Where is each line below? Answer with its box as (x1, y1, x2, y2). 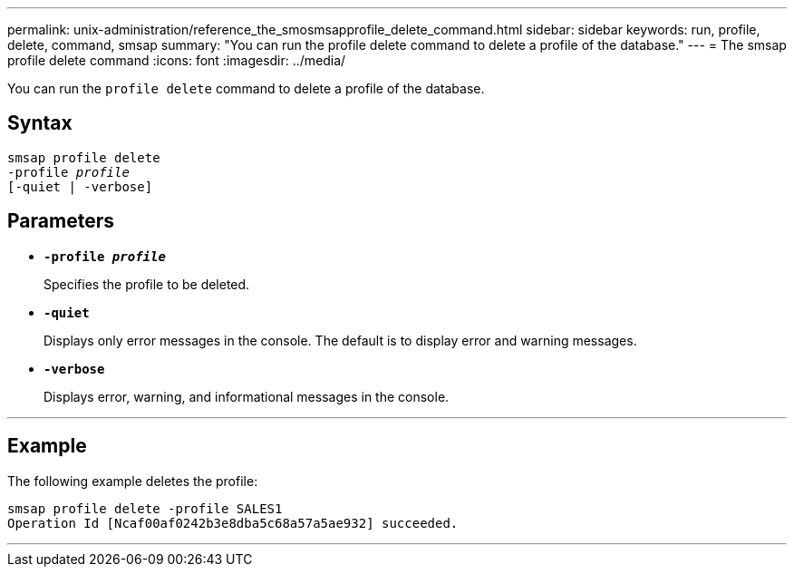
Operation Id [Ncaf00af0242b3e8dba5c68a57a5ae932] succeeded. (7, 515, 459, 530)
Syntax (7, 112, 73, 135)
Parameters (7, 209, 114, 233)
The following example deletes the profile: (7, 472, 258, 489)
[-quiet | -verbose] (7, 179, 153, 194)
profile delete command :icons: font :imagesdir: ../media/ (7, 53, 346, 68)
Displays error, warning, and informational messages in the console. (44, 388, 450, 404)
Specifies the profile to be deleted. (44, 276, 250, 292)
